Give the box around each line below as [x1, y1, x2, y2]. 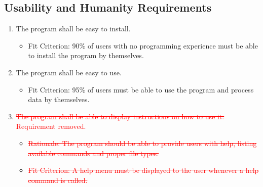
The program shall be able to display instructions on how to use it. [16, 111, 224, 121]
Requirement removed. [16, 121, 86, 131]
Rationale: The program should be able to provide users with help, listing [28, 137, 257, 148]
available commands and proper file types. [28, 148, 159, 158]
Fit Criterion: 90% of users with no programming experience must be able [28, 40, 258, 51]
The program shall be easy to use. [16, 67, 122, 77]
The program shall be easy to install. [16, 23, 131, 34]
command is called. [28, 174, 88, 185]
